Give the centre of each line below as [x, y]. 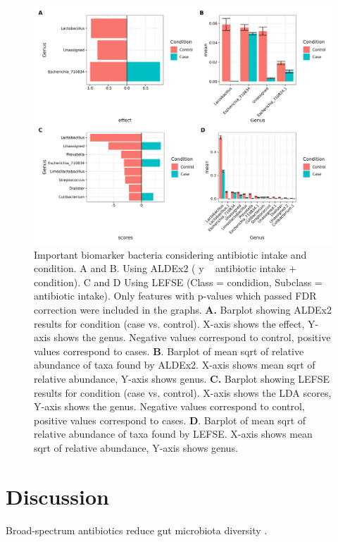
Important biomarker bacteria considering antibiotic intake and [170, 254]
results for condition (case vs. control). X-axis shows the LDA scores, [183, 392]
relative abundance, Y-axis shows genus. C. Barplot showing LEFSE [182, 379]
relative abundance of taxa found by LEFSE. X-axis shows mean [173, 434]
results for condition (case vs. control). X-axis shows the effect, [169, 323]
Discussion [57, 496]
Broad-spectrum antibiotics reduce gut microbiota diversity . [137, 530]
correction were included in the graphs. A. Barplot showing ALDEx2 [183, 310]
